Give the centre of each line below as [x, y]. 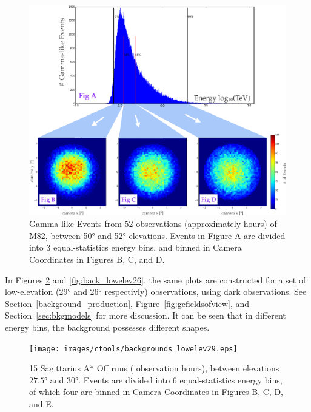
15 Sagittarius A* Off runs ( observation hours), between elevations [154, 368]
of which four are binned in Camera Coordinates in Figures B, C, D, [156, 392]
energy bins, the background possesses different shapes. [107, 327]
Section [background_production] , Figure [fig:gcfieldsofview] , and [127, 303]
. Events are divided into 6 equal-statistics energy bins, [180, 380]
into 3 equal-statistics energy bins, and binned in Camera [135, 247]
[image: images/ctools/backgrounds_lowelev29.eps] [133, 349]
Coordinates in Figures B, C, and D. [97, 259]
